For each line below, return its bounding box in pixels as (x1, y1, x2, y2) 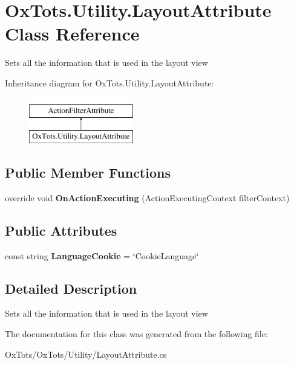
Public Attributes (5, 221, 117, 239)
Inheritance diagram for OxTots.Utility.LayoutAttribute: (5, 76, 214, 89)
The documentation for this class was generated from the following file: (5, 328, 268, 340)
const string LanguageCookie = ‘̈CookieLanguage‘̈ (5, 249, 199, 262)
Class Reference (5, 21, 140, 46)
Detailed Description (5, 279, 137, 297)
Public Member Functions (5, 163, 171, 182)
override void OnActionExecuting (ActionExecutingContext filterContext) (5, 191, 290, 204)
